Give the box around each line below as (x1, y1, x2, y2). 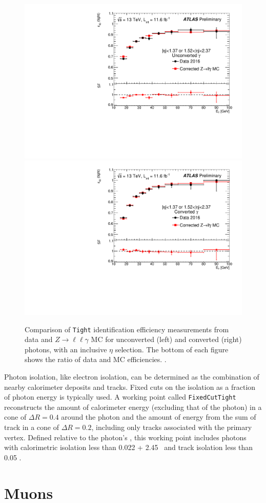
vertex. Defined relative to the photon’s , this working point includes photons (4, 432, 247, 442)
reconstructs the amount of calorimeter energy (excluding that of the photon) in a (4, 401, 262, 412)
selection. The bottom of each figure (115, 344, 229, 354)
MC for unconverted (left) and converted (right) (91, 334, 242, 345)
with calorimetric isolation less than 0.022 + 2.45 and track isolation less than (4, 442, 253, 453)
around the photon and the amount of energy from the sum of (61, 411, 256, 422)
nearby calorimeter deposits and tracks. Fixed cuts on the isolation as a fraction (4, 381, 256, 392)
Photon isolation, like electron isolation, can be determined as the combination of (4, 371, 259, 382)
